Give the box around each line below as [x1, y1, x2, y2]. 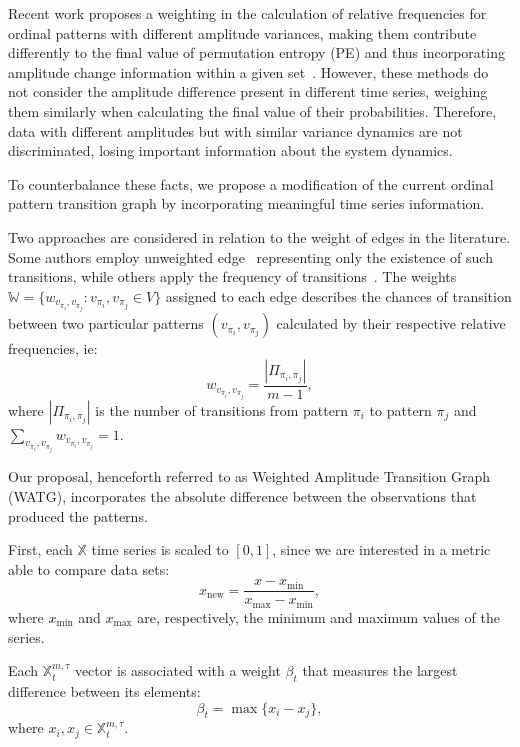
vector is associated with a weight [74, 660, 281, 681]
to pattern [369, 399, 432, 420]
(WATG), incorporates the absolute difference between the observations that [8, 486, 477, 507]
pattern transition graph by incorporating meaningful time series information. [8, 193, 485, 214]
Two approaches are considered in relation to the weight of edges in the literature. [8, 226, 511, 247]
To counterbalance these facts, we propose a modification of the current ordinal [8, 173, 494, 194]
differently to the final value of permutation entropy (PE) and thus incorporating [8, 42, 505, 63]
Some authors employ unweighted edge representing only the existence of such [8, 246, 493, 267]
